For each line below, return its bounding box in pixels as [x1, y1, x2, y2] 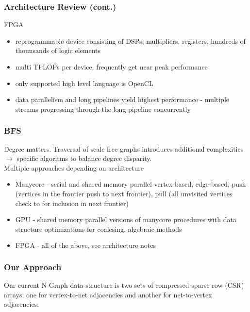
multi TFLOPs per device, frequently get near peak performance [15, 62, 208, 71]
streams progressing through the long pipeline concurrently [15, 104, 191, 114]
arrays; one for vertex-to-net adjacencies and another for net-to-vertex [4, 289, 212, 299]
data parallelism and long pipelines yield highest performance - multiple [15, 94, 230, 104]
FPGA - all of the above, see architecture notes [15, 240, 156, 250]
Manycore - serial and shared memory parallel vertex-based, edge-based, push [15, 179, 246, 189]
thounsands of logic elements [15, 45, 101, 55]
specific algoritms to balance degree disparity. [17, 153, 152, 163]
